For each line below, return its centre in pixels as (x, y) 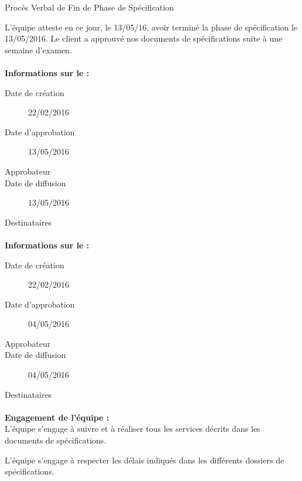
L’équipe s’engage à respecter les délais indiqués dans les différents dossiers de (145, 460)
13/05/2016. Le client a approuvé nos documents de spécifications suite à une (144, 38)
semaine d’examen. (38, 50)
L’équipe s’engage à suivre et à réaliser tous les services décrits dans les (133, 429)
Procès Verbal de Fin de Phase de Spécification (89, 7)
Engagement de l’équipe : (57, 417)
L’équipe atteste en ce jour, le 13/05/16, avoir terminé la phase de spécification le (151, 27)
